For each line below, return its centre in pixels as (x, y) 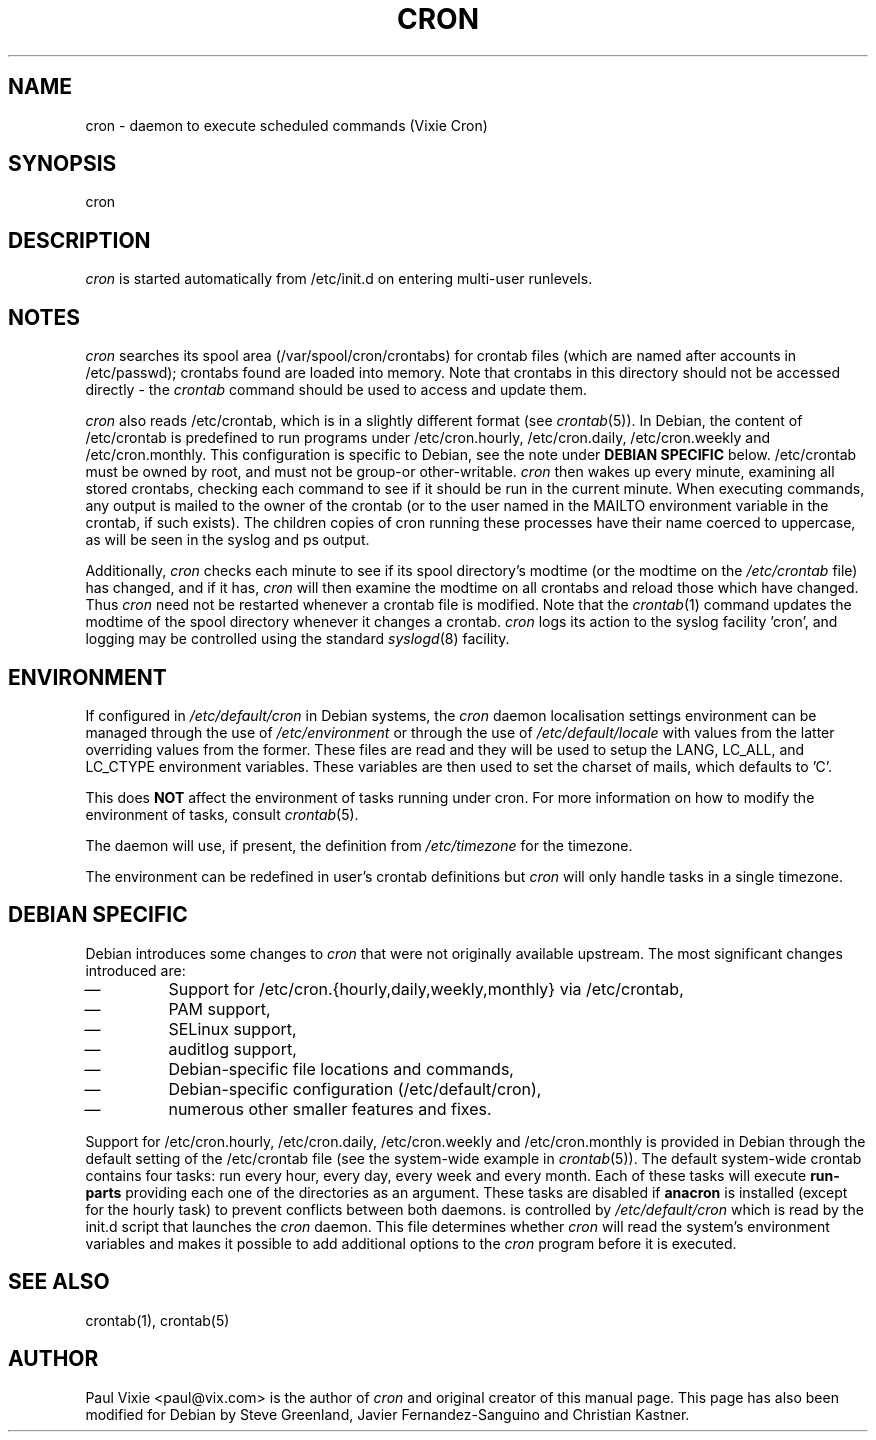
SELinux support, (232, 1028)
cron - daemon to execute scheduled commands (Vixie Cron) (286, 125)
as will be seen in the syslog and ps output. (227, 540)
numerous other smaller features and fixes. (330, 1108)
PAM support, (219, 1008)
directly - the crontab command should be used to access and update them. (336, 390)
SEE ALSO (59, 1282)
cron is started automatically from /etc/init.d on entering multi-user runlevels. (339, 279)
